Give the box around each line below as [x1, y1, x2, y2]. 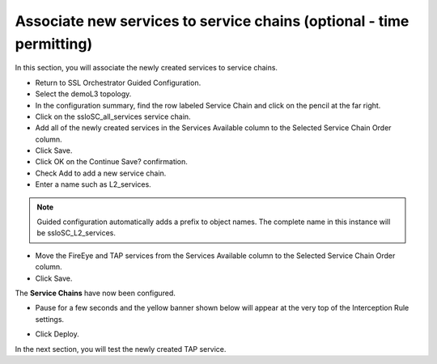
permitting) [15, 35, 93, 53]
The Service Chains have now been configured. [15, 288, 176, 298]
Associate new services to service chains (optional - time [15, 12, 409, 30]
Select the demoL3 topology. [35, 89, 132, 99]
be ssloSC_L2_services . [36, 228, 117, 238]
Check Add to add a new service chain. [35, 168, 167, 178]
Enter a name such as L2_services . [35, 180, 151, 189]
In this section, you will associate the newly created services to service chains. [15, 63, 278, 73]
